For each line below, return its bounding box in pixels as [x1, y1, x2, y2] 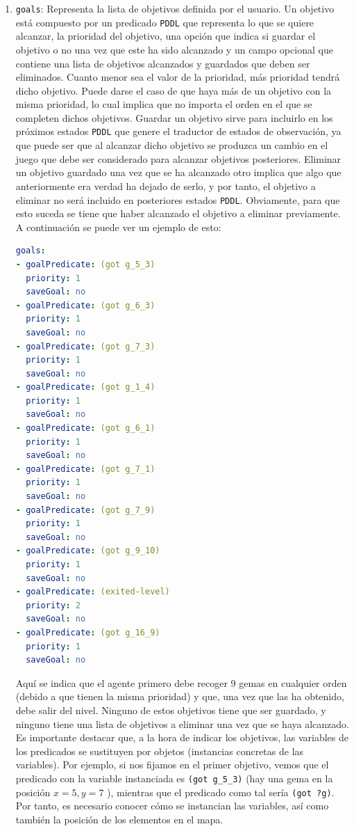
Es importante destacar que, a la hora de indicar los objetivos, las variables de [15, 730, 348, 745]
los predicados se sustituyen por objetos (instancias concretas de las [15, 743, 304, 758]
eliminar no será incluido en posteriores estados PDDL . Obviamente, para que [15, 192, 340, 207]
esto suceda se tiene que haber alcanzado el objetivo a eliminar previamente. [15, 206, 341, 221]
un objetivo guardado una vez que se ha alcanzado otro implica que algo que [15, 165, 342, 180]
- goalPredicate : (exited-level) [15, 587, 170, 597]
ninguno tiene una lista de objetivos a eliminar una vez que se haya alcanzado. [15, 716, 349, 731]
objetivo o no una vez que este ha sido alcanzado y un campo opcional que [15, 42, 333, 56]
